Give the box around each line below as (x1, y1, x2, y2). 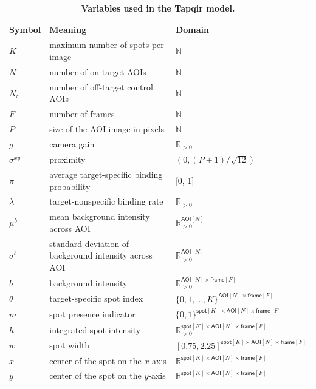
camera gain (49, 137, 95, 150)
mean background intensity (49, 210, 150, 223)
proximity (49, 152, 86, 165)
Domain (175, 22, 209, 35)
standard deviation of (49, 237, 129, 249)
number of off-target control (49, 80, 153, 93)
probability (49, 180, 91, 192)
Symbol (9, 22, 41, 35)
